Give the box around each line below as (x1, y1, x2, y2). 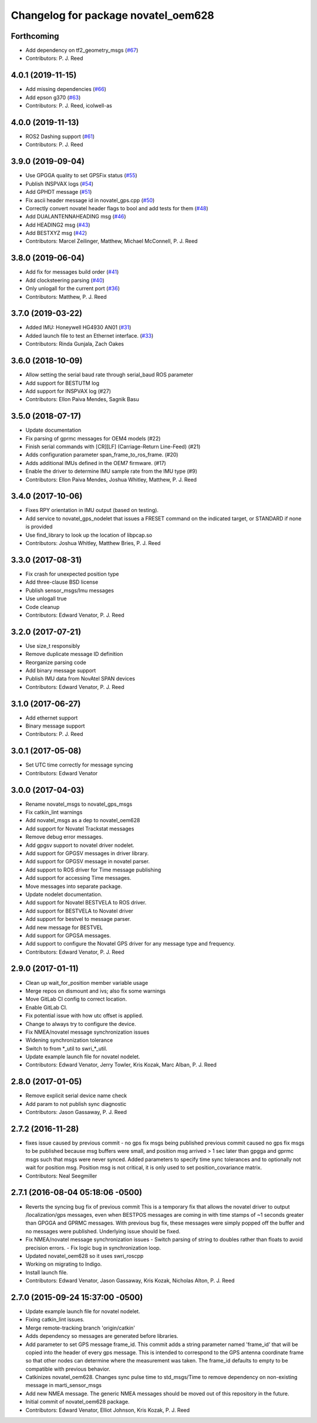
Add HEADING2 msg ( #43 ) (25, 221, 90, 228)
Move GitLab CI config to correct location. (25, 995, 127, 1003)
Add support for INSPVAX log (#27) (25, 388, 112, 395)
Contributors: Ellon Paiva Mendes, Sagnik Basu (25, 396, 139, 403)
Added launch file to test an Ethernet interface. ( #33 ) (25, 332, 154, 339)
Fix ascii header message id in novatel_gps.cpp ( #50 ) (25, 197, 155, 204)
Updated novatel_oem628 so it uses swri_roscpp (25, 1252, 144, 1259)
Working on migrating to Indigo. (25, 1260, 102, 1268)
